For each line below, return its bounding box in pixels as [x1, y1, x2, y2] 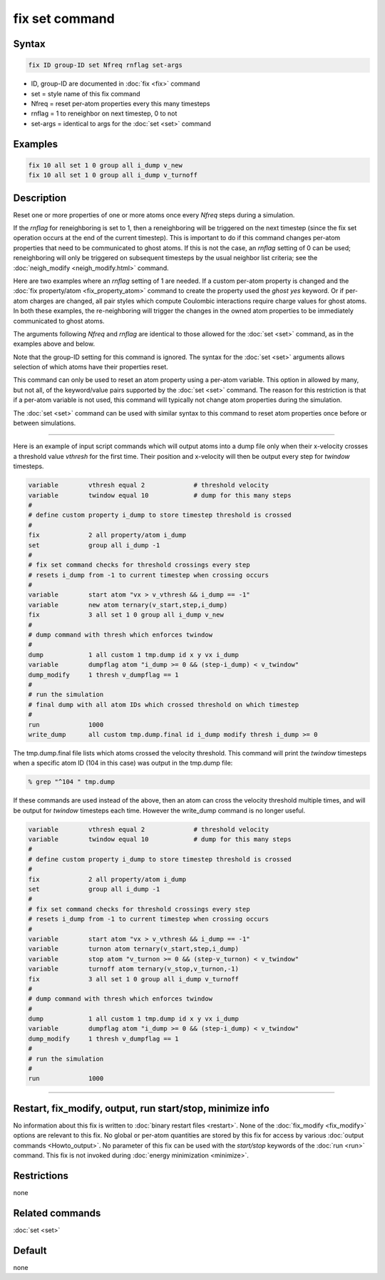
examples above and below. [13, 339, 96, 349]
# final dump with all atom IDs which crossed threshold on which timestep [28, 701, 299, 708]
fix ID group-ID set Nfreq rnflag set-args [28, 61, 183, 69]
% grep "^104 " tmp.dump [28, 778, 115, 786]
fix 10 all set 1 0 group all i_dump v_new [28, 161, 183, 169]
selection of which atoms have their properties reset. [13, 363, 169, 371]
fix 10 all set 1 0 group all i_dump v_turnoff [28, 171, 197, 180]
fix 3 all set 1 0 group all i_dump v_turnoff [28, 975, 239, 983]
